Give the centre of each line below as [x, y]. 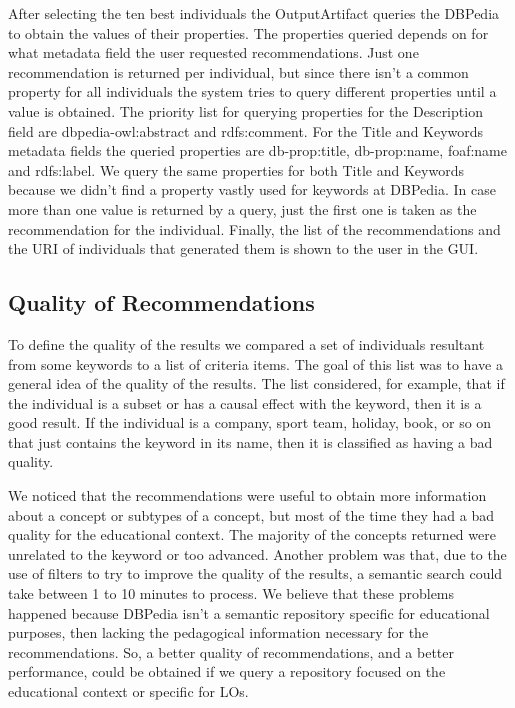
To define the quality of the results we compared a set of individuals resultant [246, 343]
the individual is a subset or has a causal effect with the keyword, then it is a [245, 402]
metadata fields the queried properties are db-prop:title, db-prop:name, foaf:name [257, 150]
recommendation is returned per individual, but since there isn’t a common [238, 71]
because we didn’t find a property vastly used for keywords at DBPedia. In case [252, 189]
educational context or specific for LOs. [128, 691]
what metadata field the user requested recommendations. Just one [213, 52]
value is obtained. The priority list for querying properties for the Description [245, 110]
